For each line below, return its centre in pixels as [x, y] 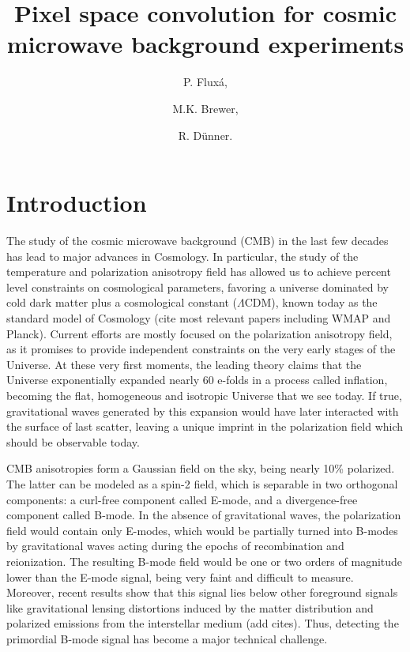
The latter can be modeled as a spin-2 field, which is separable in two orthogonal [202, 483]
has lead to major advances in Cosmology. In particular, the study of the [182, 256]
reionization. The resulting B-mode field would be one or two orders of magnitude [205, 561]
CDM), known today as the [311, 302]
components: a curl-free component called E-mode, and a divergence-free [182, 499]
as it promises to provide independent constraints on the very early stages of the [201, 349]
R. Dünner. [205, 135]
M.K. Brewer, [205, 108]
